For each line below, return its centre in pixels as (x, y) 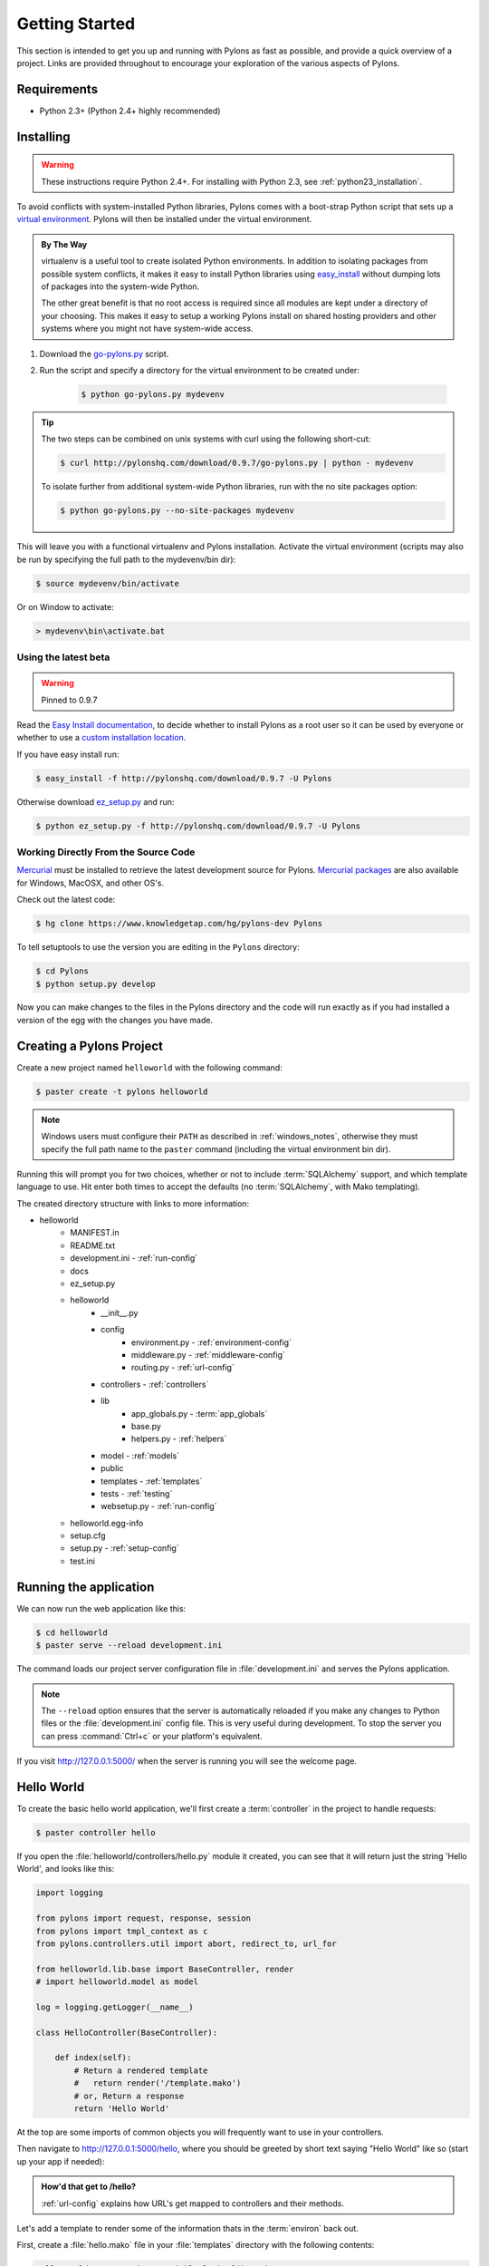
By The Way (64, 244)
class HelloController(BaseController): (126, 2032)
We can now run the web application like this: (101, 1608)
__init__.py (120, 1312)
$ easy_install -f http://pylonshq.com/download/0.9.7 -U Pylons (184, 778)
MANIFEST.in (95, 1233)
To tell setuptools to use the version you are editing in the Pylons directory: (158, 947)
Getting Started (76, 24)
